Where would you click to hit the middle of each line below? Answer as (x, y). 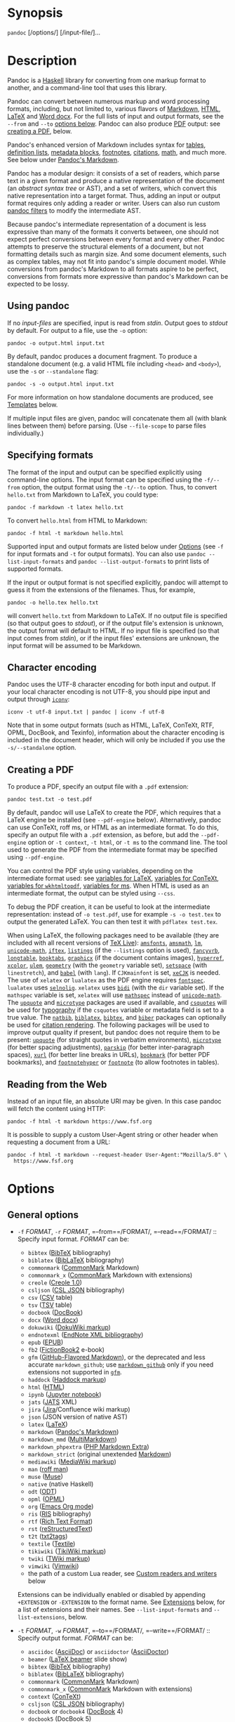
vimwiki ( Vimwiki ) (53, 1566)
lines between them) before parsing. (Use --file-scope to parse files (107, 426)
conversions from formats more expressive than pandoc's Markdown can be (118, 276)
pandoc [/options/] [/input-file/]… (54, 32)
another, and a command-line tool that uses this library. (87, 87)
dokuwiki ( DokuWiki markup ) (69, 1327)
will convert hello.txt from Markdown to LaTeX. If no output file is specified (117, 615)
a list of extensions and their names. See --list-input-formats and (115, 1609)
